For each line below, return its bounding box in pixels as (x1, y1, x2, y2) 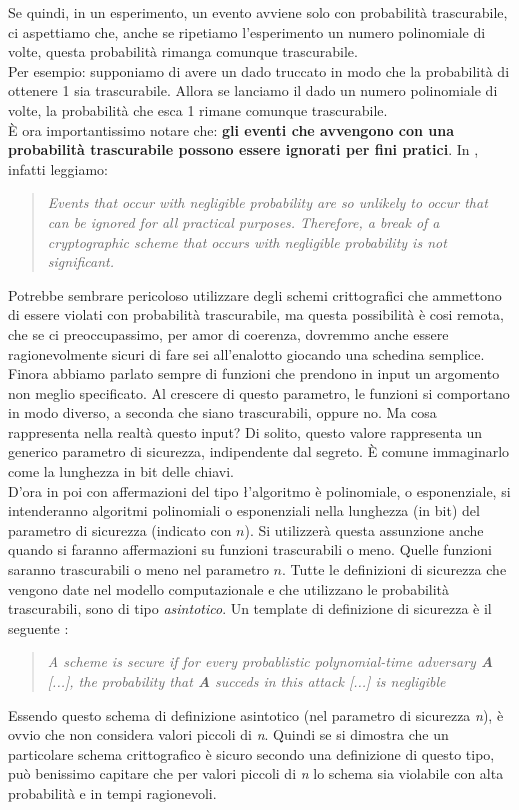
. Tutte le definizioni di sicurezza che (282, 559, 507, 580)
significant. (47, 251, 114, 272)
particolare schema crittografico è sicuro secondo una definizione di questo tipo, (8, 743, 495, 764)
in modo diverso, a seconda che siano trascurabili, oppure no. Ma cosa (8, 402, 437, 423)
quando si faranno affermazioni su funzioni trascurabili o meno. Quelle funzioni (8, 539, 492, 560)
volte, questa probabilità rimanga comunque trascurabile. (8, 41, 358, 62)
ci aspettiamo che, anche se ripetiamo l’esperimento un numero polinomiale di (8, 21, 486, 42)
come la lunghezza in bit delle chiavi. (8, 461, 234, 482)
